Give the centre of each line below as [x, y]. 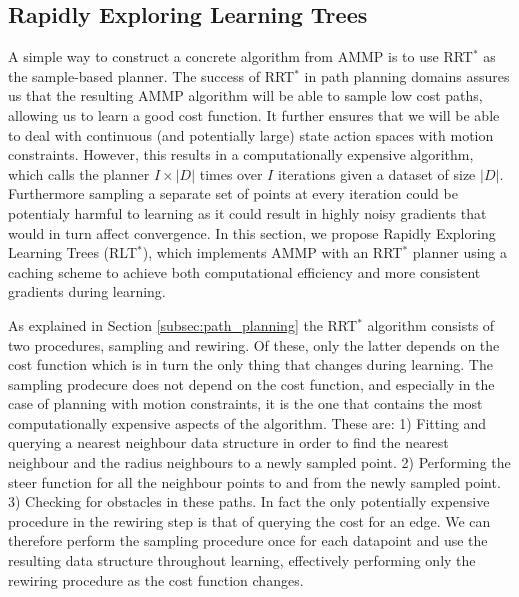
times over [231, 173]
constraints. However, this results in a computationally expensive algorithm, [241, 154]
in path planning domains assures [407, 75]
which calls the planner [79, 173]
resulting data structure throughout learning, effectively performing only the [242, 560]
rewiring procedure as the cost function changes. [156, 579]
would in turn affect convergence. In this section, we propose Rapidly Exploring [252, 232]
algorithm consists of [431, 324]
